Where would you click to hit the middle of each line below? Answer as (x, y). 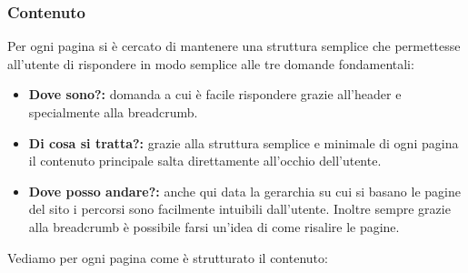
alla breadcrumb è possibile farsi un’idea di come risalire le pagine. (214, 226)
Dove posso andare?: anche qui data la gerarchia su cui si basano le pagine (244, 191)
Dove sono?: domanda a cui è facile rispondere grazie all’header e (215, 94)
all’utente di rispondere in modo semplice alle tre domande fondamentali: (211, 63)
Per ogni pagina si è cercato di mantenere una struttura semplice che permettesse (234, 46)
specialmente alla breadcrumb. (113, 112)
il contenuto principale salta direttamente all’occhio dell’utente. (205, 161)
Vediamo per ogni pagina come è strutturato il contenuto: (168, 257)
